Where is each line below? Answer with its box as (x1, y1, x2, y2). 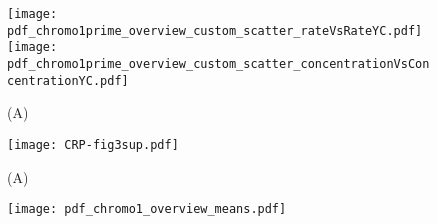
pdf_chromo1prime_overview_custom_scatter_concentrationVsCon (7, 56, 430, 71)
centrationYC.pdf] (7, 73, 129, 88)
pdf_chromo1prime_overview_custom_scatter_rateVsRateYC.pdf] (7, 23, 423, 38)
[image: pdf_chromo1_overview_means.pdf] (7, 202, 287, 217)
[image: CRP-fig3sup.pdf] (7, 137, 179, 152)
